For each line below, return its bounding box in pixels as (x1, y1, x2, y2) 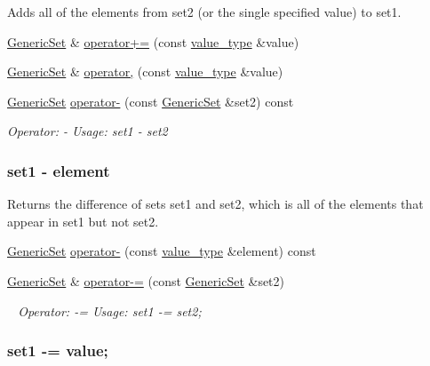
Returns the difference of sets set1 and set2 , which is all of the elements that (7, 195, 424, 213)
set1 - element (7, 159, 110, 181)
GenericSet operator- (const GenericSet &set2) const (7, 91, 294, 110)
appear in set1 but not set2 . (7, 211, 159, 230)
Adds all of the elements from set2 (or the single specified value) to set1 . (7, 3, 402, 20)
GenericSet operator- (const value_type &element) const (7, 242, 316, 260)
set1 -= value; (7, 339, 108, 362)
